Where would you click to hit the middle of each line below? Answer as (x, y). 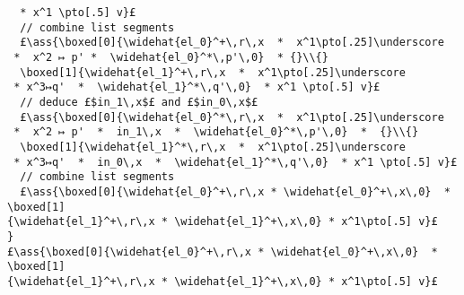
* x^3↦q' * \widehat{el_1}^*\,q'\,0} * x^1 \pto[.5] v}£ (197, 87)
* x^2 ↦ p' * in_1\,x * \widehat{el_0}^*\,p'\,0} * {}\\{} (216, 132)
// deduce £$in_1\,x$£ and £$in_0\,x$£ (139, 102)
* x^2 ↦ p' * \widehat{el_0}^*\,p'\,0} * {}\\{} (171, 57)
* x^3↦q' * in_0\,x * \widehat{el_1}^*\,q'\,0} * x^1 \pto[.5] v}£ (236, 162)
